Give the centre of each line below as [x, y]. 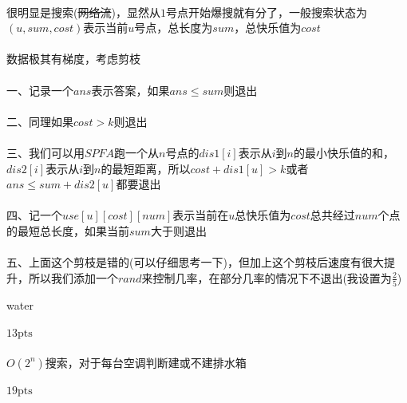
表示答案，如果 [130, 90]
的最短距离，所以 [146, 168]
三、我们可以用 [45, 152]
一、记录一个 [40, 90]
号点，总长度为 [174, 28]
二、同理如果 [40, 121]
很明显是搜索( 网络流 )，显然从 [83, 12]
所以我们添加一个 [73, 277]
